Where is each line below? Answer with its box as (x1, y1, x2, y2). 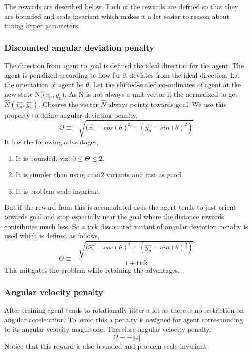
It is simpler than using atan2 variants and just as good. (16, 169, 183, 179)
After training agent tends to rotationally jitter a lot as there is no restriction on (4, 305, 244, 315)
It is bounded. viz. (16, 153, 70, 163)
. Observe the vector (38, 99, 98, 109)
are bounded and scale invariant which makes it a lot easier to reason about (4, 11, 230, 21)
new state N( (4, 88, 43, 99)
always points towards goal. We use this (108, 99, 227, 109)
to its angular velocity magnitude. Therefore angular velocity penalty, (4, 324, 211, 334)
